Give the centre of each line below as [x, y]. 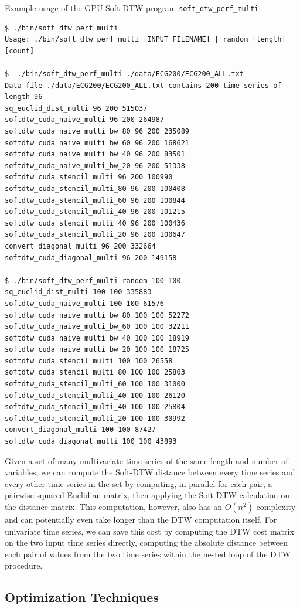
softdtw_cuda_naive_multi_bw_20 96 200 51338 [95, 166]
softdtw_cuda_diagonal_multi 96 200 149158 [91, 258]
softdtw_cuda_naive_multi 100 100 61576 [85, 303]
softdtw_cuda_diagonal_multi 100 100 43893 [91, 442]
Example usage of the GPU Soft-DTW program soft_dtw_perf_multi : [133, 8]
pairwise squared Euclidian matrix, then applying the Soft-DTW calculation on [147, 495]
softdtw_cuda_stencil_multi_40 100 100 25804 [95, 407]
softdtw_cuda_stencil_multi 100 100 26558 [89, 361]
